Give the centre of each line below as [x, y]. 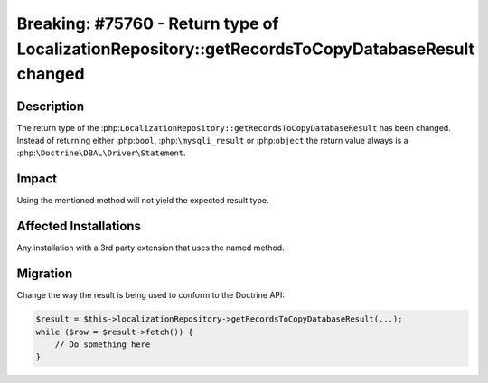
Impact [37, 179]
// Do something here [103, 344]
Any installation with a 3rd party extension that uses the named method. [150, 248]
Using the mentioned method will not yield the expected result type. [143, 201]
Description [51, 106]
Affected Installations [79, 226]
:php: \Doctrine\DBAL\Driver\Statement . [101, 153]
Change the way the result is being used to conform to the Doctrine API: [150, 295]
